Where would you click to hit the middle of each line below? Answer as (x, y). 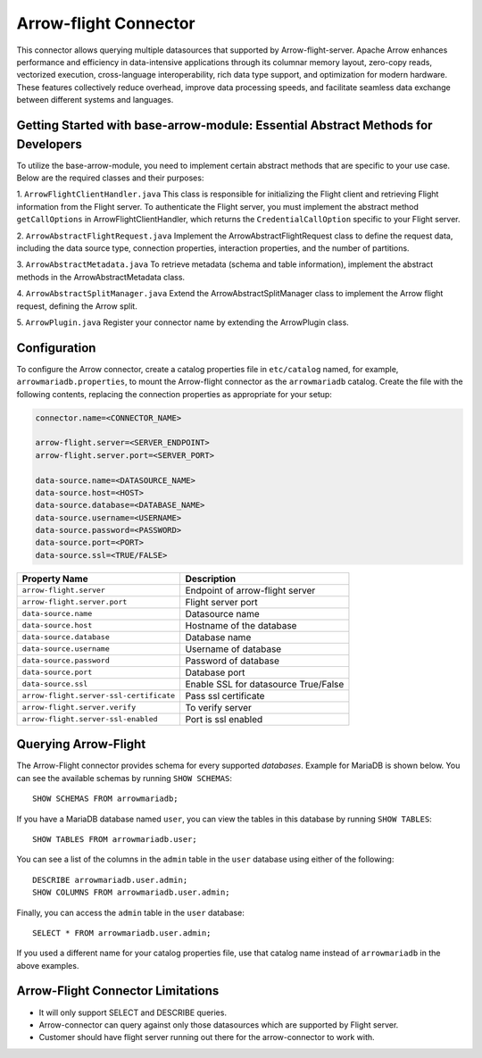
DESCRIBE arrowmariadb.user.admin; (110, 880)
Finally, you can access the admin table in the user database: (130, 912)
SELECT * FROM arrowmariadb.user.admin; (122, 933)
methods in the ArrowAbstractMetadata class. (101, 277)
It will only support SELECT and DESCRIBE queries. (133, 1012)
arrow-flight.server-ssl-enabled (90, 719)
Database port (215, 672)
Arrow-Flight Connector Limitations (118, 991)
